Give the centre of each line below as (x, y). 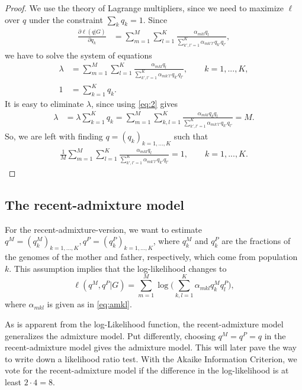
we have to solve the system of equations (78, 55)
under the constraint (66, 19)
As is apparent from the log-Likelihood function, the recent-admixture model (144, 324)
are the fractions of (256, 241)
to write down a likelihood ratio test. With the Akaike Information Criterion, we (151, 358)
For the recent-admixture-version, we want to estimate (103, 229)
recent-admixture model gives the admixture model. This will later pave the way (151, 347)
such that (191, 136)
